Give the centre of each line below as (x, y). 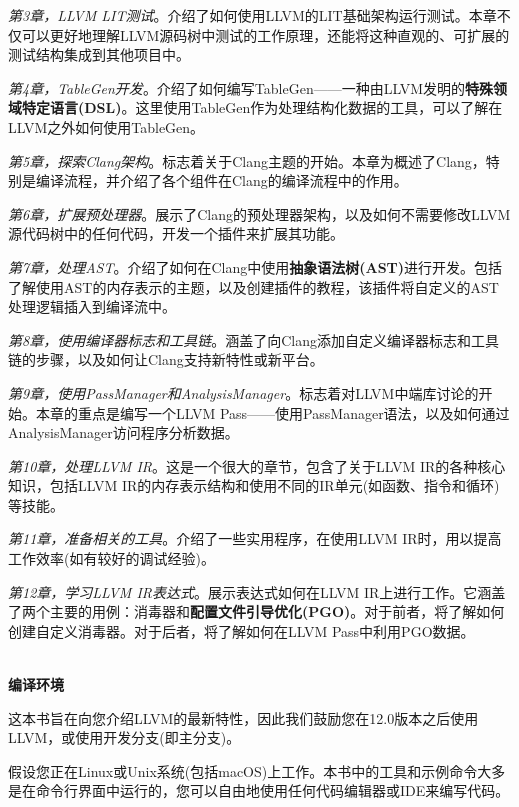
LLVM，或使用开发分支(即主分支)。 (124, 737)
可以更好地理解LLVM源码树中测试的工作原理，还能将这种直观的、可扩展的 (265, 34)
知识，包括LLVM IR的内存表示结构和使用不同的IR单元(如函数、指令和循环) (254, 485)
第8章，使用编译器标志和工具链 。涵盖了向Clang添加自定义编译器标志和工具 (253, 339)
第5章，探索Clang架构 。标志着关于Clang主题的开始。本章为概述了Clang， (247, 160)
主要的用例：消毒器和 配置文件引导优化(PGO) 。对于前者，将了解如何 (277, 611)
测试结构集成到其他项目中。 (99, 54)
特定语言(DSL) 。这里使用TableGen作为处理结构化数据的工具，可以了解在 (262, 107)
